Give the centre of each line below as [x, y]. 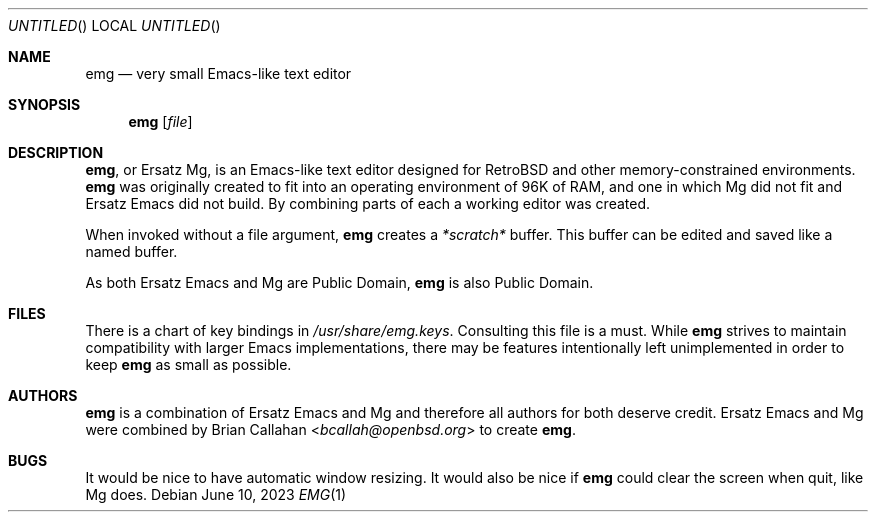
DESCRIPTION [56, 152]
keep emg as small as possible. [188, 364]
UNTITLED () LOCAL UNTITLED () [114, 25]
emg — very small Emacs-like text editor [218, 73]
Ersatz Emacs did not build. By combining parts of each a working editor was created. [368, 203]
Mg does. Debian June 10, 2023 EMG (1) [216, 494]
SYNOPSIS [44, 104]
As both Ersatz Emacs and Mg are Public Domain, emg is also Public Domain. [339, 282]
